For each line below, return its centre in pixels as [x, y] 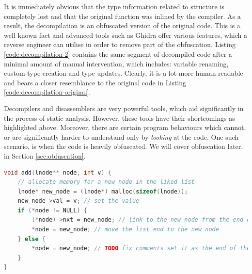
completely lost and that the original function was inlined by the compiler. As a [122, 16]
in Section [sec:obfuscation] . [45, 155]
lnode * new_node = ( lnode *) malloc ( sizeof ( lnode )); [103, 191]
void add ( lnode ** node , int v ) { [58, 172]
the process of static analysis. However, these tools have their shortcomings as [119, 118]
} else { [31, 239]
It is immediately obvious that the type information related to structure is [114, 6]
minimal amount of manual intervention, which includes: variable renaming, [116, 63]
